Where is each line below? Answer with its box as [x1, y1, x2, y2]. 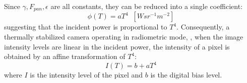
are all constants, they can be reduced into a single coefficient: [50, 1, 243, 11]
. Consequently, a [176, 21, 230, 32]
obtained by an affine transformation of [4, 51, 126, 61]
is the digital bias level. [150, 69, 222, 80]
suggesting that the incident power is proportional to [4, 21, 167, 32]
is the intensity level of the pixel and [30, 69, 143, 80]
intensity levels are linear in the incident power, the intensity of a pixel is [4, 41, 230, 51]
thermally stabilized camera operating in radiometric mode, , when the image [4, 31, 243, 42]
